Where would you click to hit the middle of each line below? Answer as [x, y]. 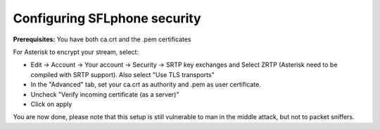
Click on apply [51, 104]
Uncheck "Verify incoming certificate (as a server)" [105, 94]
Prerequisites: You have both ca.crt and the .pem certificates [102, 39]
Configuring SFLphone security [107, 18]
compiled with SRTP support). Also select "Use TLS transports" [122, 74]
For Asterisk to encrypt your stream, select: [76, 52]
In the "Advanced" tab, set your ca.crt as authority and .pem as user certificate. [146, 85]
